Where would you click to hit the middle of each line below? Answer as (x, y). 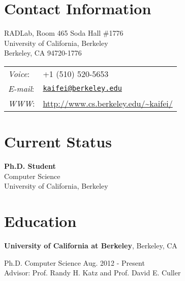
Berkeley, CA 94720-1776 (43, 53)
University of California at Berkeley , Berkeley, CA (91, 245)
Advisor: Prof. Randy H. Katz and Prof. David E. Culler (92, 273)
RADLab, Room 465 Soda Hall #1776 (64, 33)
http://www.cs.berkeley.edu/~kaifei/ (108, 103)
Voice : (19, 73)
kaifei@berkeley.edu (82, 88)
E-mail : (21, 88)
